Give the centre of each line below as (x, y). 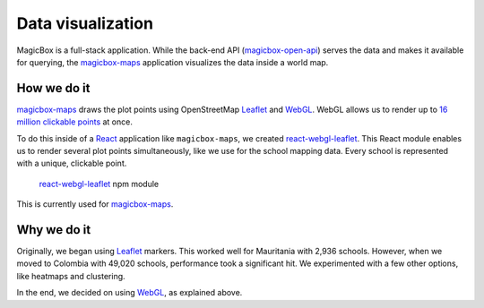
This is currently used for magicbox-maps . (95, 204)
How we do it (53, 88)
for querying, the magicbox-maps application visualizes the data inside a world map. (173, 62)
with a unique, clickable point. (72, 163)
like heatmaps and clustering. (71, 276)
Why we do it (54, 230)
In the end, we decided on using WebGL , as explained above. (130, 293)
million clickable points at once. (75, 122)
